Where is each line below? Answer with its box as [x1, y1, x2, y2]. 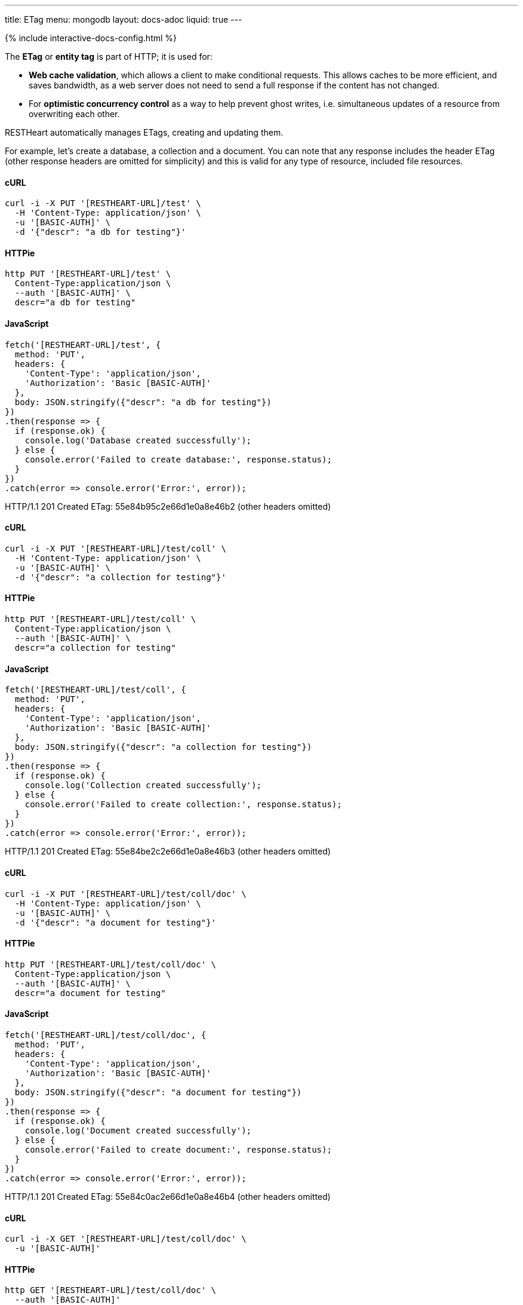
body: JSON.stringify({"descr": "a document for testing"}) [14, 1087, 302, 1097]
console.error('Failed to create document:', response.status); [24, 1144, 332, 1154]
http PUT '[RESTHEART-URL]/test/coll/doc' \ [5, 959, 217, 969]
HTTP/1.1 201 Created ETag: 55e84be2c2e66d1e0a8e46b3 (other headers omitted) [5, 846, 331, 857]
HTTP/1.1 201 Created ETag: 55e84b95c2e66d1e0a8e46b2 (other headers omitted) [5, 501, 331, 511]
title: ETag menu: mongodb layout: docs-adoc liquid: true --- [5, 14, 242, 24]
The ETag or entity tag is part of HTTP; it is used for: [5, 51, 213, 62]
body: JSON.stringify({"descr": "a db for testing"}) [14, 397, 272, 407]
